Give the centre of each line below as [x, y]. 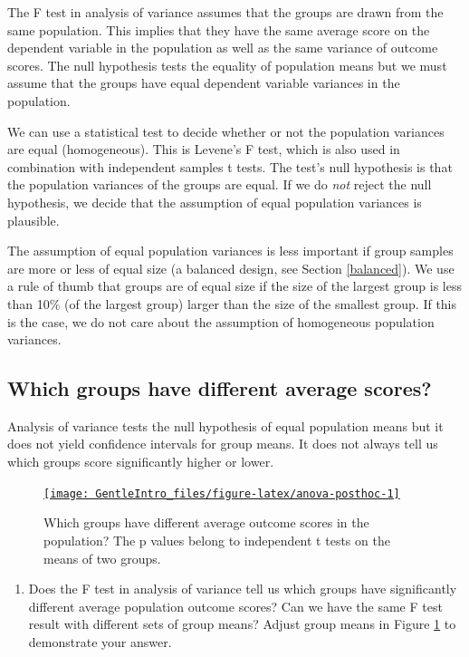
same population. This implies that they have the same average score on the [219, 29]
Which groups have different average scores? [220, 388]
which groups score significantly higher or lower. [141, 462]
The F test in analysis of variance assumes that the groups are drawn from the [225, 12]
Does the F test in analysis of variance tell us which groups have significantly [243, 589]
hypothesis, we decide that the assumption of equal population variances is [215, 202]
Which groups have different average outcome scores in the [206, 522]
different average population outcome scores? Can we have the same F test [235, 606]
